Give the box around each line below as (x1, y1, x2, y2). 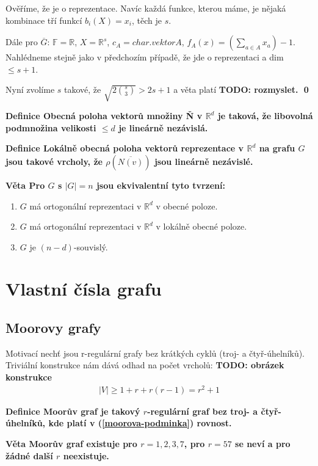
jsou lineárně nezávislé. (154, 155, 253, 167)
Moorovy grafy (5, 318, 101, 337)
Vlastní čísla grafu (5, 276, 162, 301)
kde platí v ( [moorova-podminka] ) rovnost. (48, 417, 232, 429)
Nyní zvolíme (5, 83, 55, 96)
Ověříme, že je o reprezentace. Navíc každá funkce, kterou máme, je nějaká (5, 2, 286, 14)
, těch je (132, 13, 162, 26)
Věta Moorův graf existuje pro (5, 437, 137, 450)
